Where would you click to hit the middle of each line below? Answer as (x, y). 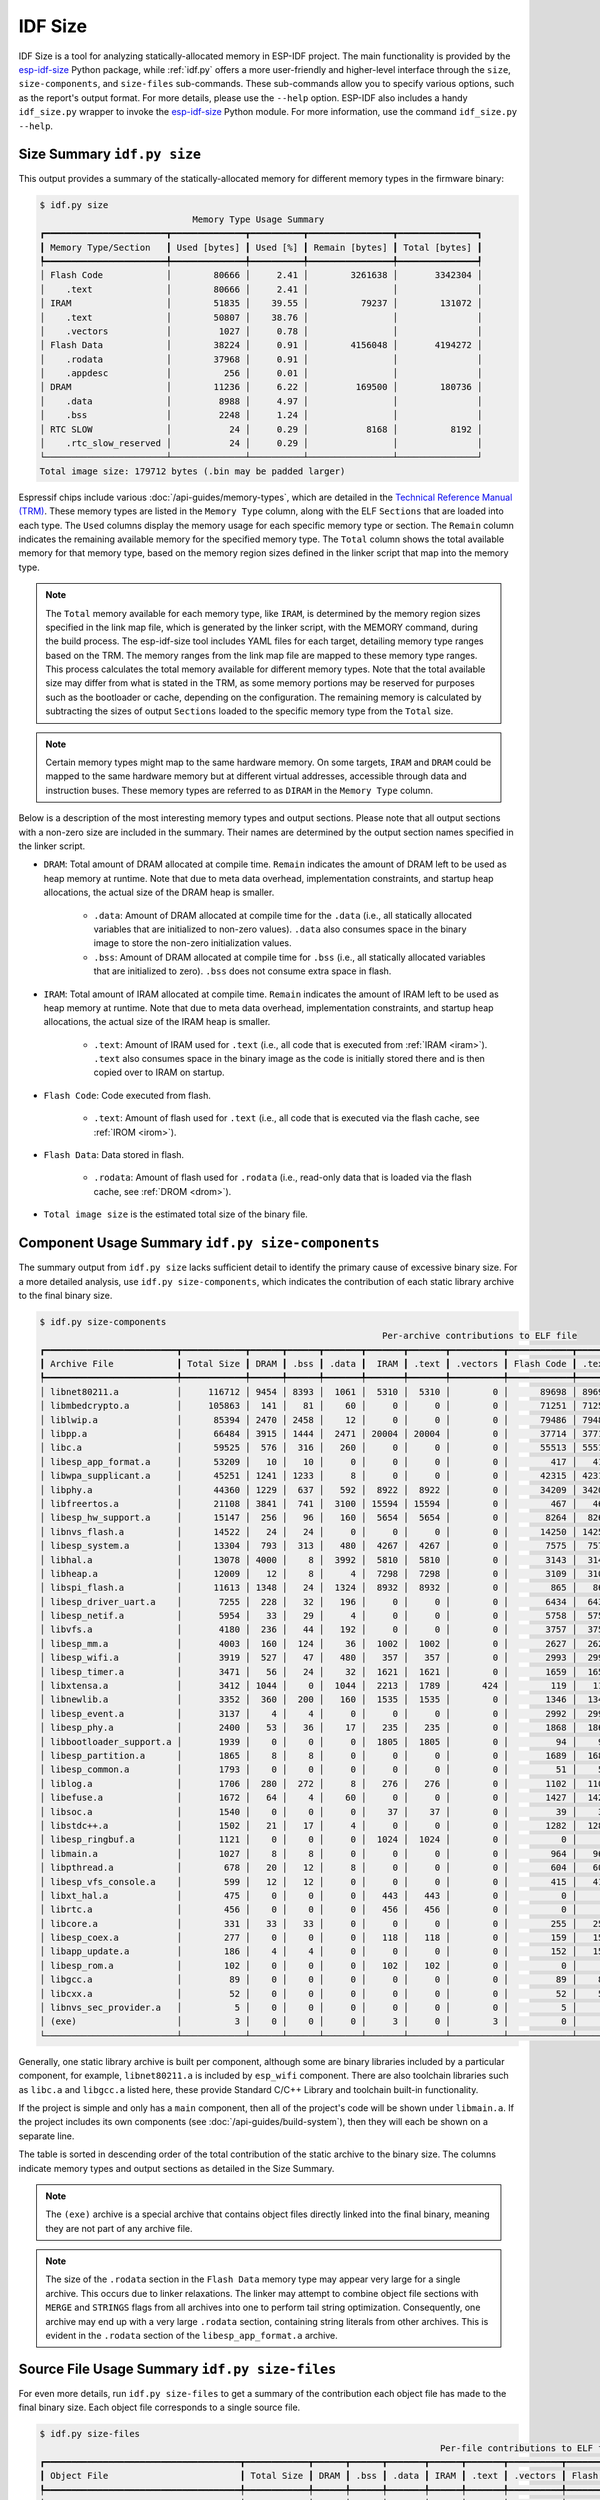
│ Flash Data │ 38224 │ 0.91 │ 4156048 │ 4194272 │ (261, 345)
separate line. (46, 2136)
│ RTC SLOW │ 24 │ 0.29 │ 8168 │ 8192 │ (261, 429)
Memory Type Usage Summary (258, 219)
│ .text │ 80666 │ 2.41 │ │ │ (261, 289)
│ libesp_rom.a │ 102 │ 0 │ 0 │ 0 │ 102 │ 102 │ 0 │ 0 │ (308, 1965)
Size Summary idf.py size (110, 154)
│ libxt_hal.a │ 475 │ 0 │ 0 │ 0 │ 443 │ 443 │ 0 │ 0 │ (308, 1895)
